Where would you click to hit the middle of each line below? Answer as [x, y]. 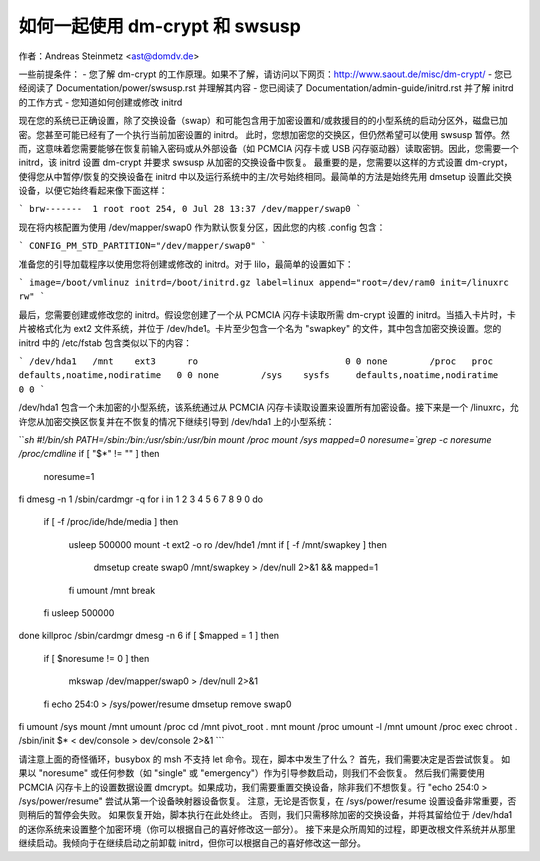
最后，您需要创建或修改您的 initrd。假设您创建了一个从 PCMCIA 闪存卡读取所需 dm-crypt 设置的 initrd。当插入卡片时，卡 [267, 314]
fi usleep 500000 [79, 613]
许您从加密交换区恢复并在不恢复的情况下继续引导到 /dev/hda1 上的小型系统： [176, 421]
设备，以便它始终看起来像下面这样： [93, 191]
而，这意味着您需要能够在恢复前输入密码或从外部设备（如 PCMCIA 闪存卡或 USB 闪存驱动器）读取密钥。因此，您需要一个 [268, 148]
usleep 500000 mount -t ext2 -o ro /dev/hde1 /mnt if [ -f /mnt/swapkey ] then [227, 544]
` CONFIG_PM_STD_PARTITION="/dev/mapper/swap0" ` [142, 246]
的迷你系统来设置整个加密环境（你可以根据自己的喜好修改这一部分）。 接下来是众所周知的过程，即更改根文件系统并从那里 [267, 829]
